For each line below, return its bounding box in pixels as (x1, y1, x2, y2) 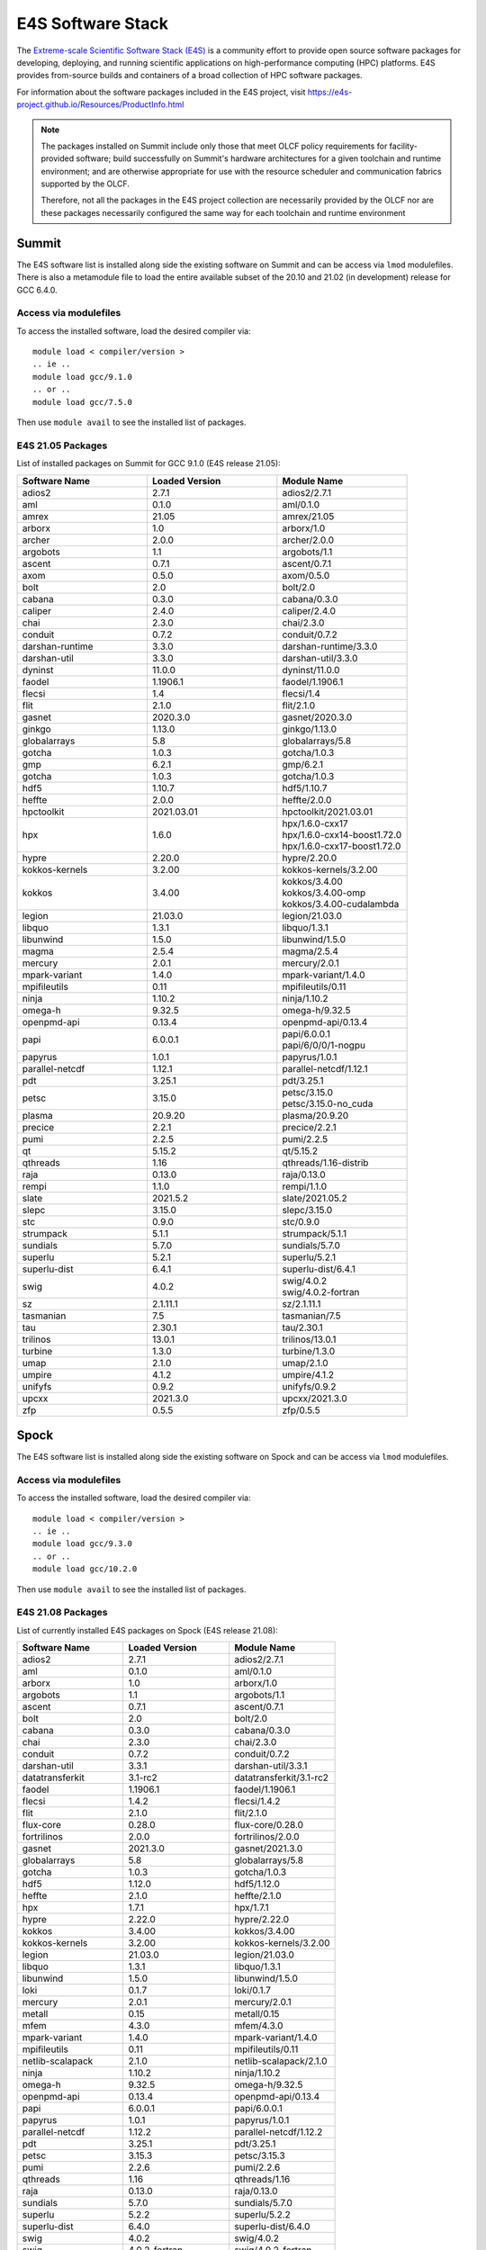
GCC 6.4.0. (16, 284, 58, 295)
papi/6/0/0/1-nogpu (282, 1039, 366, 1051)
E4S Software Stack (16, 13, 168, 33)
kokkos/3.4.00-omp (282, 886, 366, 899)
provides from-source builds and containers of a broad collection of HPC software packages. (16, 70, 364, 81)
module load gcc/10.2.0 (32, 1564, 138, 1574)
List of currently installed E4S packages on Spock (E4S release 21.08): (16, 1624, 278, 1635)
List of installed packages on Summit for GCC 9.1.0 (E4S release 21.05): (16, 458, 281, 469)
